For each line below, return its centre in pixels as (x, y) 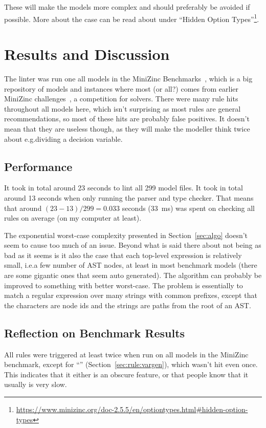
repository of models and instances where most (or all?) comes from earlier (121, 88)
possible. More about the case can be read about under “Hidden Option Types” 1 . (132, 18)
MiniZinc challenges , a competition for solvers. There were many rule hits (121, 99)
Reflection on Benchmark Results (95, 333)
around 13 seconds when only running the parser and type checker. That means (129, 197)
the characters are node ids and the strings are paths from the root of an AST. (128, 305)
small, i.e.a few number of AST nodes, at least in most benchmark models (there (131, 265)
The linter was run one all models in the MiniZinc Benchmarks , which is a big (128, 78)
